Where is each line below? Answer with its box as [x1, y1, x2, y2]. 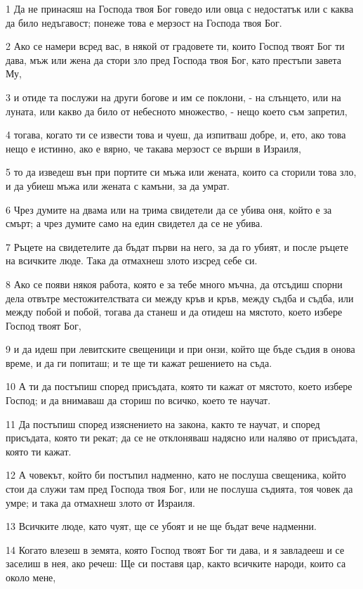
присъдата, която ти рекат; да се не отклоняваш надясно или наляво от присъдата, [6, 430, 358, 445]
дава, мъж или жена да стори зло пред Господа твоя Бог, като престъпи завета [6, 52, 342, 67]
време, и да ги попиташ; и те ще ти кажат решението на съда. [6, 355, 272, 370]
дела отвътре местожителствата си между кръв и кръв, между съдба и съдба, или [6, 290, 354, 305]
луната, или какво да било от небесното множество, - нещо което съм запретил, [6, 103, 348, 118]
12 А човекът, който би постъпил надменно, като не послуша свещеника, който [6, 467, 346, 482]
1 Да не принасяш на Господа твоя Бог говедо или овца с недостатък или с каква [6, 1, 354, 15]
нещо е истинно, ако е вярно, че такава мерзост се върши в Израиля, [6, 141, 301, 155]
